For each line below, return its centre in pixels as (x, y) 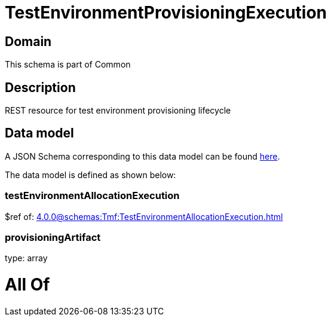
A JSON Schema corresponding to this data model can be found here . (142, 156)
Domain (28, 41)
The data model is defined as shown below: (91, 175)
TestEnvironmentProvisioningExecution (166, 13)
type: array (26, 258)
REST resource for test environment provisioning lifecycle (118, 111)
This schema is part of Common (68, 65)
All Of (27, 285)
